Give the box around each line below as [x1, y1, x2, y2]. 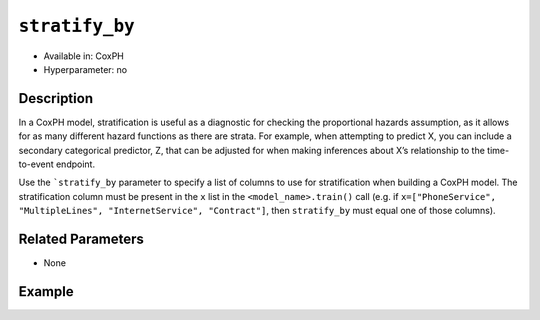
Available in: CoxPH [43, 50, 125, 62]
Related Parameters [18, 231, 145, 247]
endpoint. [55, 158, 95, 170]
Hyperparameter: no [43, 63, 128, 75]
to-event [18, 158, 54, 170]
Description [18, 90, 94, 107]
